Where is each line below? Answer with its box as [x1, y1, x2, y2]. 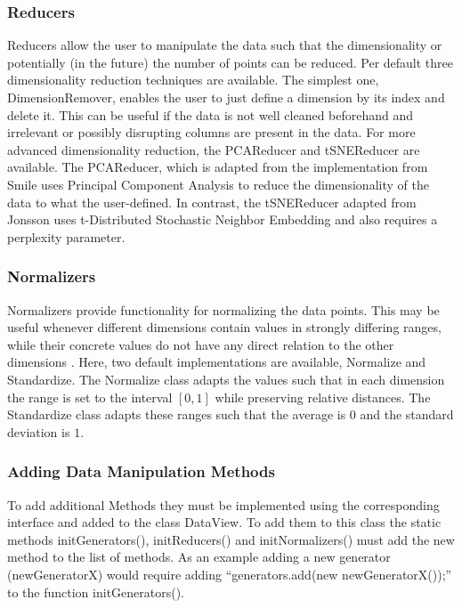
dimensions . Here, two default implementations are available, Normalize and [7, 353, 426, 371]
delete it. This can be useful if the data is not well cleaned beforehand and [7, 105, 414, 124]
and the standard [360, 405, 454, 424]
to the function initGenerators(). [7, 582, 185, 601]
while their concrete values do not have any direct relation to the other [7, 335, 394, 353]
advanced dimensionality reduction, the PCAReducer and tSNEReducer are [7, 140, 420, 158]
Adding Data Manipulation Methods [7, 460, 275, 482]
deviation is [7, 422, 70, 441]
